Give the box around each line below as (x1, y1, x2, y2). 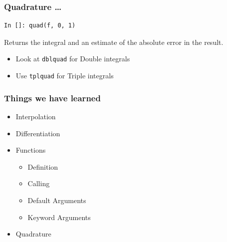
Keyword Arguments (27, 212, 91, 222)
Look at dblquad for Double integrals (15, 53, 130, 64)
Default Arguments (27, 195, 86, 205)
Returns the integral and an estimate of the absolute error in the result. (4, 36, 224, 47)
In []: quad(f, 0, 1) (4, 22, 76, 29)
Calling (27, 178, 50, 189)
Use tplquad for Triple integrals (15, 70, 114, 81)
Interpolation (15, 111, 56, 121)
